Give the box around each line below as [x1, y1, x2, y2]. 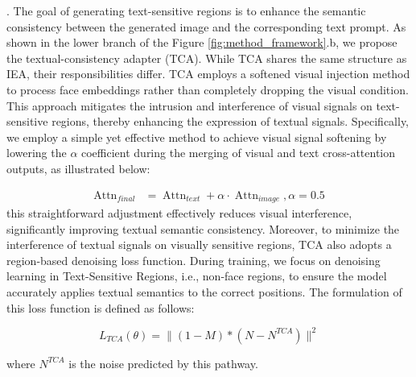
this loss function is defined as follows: [6, 299, 195, 316]
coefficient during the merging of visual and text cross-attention [81, 144, 396, 161]
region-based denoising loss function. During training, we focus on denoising [6, 251, 381, 268]
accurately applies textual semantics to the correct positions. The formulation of [6, 283, 402, 300]
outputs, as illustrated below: [6, 159, 150, 176]
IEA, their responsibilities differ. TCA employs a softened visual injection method [6, 65, 410, 82]
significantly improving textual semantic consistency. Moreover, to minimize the [6, 220, 400, 237]
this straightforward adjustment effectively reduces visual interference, [6, 205, 352, 222]
